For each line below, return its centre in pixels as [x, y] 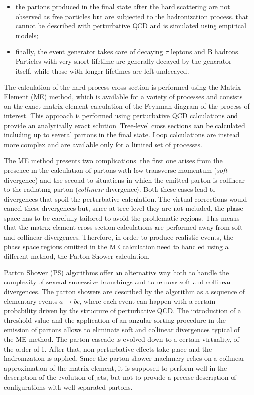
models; [27, 35]
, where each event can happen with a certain [147, 301]
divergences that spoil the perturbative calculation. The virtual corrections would [126, 198]
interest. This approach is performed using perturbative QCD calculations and [121, 115]
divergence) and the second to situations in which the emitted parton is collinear [124, 179]
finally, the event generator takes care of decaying [89, 51]
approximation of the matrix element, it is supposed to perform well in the [116, 367]
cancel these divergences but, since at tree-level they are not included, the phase [124, 208]
